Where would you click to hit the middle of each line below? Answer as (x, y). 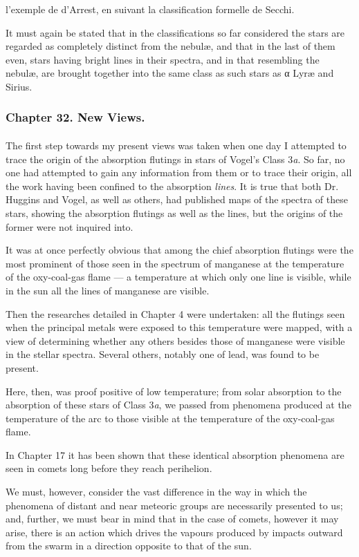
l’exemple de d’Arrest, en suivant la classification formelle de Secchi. (150, 9)
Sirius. (19, 86)
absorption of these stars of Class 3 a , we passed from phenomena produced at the (178, 405)
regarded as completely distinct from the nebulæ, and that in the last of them (171, 46)
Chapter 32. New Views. (75, 117)
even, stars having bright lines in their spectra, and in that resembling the (163, 59)
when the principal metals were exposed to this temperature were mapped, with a (179, 327)
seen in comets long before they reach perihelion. (109, 468)
